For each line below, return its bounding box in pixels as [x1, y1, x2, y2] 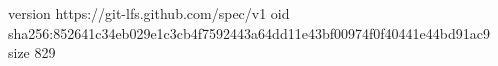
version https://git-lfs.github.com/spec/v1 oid [8, 3, 290, 23]
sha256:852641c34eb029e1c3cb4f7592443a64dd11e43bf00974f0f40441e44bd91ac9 [8, 22, 490, 43]
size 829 [8, 42, 56, 63]
